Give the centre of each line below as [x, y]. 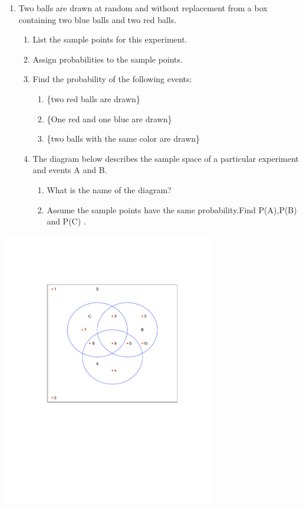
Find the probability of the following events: [112, 79]
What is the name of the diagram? [109, 189]
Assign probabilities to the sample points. [108, 59]
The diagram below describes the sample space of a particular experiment [166, 158]
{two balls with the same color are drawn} [123, 139]
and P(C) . [66, 221]
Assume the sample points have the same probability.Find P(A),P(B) [172, 209]
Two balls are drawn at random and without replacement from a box [143, 8]
